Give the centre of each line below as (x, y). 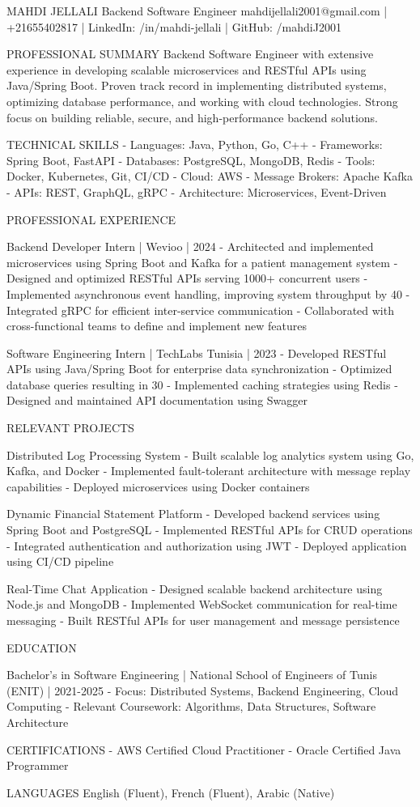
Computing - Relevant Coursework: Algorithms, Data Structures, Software (191, 706)
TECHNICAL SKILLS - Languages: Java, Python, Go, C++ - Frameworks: (195, 144)
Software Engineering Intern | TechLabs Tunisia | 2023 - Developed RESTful (197, 353)
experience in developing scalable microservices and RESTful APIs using (187, 69)
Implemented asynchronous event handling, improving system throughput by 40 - (208, 293)
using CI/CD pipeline (60, 561)
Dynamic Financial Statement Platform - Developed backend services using (193, 514)
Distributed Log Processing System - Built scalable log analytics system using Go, (210, 454)
